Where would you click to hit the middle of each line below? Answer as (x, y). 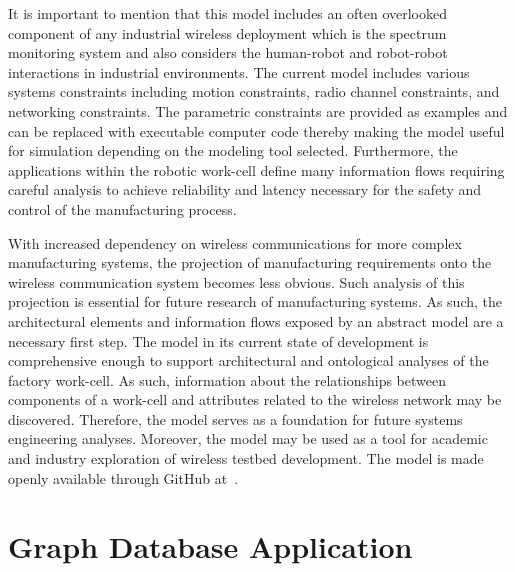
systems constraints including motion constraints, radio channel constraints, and (254, 91)
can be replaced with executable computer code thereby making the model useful (256, 130)
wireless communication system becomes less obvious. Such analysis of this (236, 281)
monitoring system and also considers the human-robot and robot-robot (228, 52)
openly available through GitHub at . (123, 477)
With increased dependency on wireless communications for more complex (235, 242)
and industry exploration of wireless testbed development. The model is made (246, 458)
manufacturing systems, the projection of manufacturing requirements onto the (250, 262)
